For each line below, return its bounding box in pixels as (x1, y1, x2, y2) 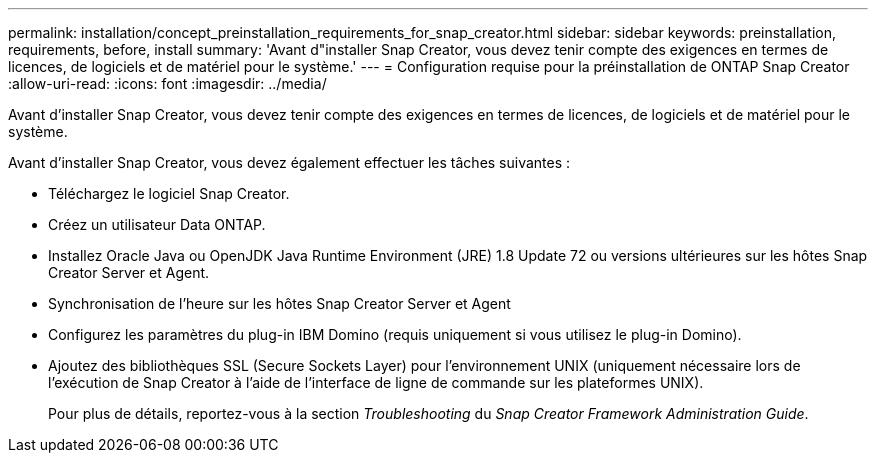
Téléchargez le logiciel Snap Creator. (48, 185, 290, 202)
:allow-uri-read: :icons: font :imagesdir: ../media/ (8, 75, 327, 92)
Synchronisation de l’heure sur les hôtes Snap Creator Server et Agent (48, 295, 511, 312)
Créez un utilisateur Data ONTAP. (48, 216, 266, 233)
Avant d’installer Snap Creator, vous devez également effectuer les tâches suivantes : (8, 154, 571, 171)
